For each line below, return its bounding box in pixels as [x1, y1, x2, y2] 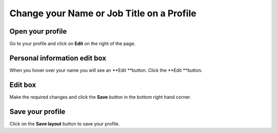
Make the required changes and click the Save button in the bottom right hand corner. [9, 94, 191, 100]
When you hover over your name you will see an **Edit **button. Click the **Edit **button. [9, 67, 203, 73]
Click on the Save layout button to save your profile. [9, 120, 120, 127]
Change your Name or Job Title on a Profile [9, 8, 197, 19]
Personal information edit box [9, 54, 106, 62]
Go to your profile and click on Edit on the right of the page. [9, 41, 136, 47]
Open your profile [9, 27, 67, 36]
